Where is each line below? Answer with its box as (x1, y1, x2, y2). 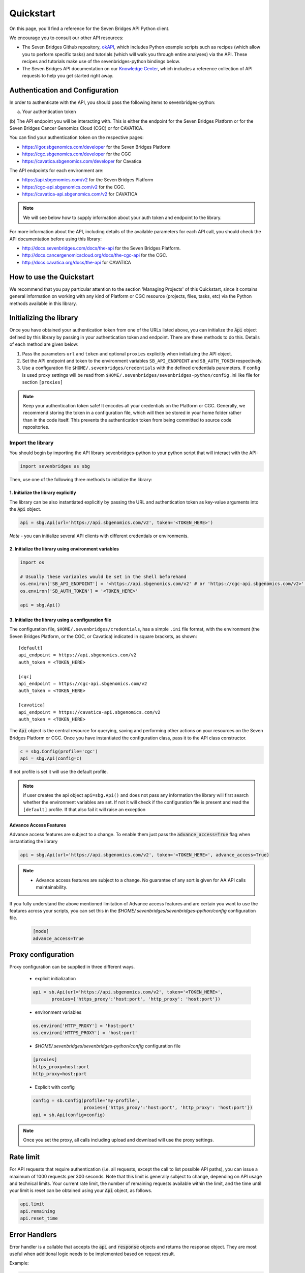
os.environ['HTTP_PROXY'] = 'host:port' (33, 1022, 135, 1029)
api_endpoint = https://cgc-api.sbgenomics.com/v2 (18, 681, 147, 687)
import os (20, 559, 45, 565)
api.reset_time (20, 1215, 58, 1222)
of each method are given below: (9, 341, 79, 347)
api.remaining (20, 1208, 55, 1214)
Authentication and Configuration (9, 86, 119, 94)
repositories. (23, 424, 50, 430)
